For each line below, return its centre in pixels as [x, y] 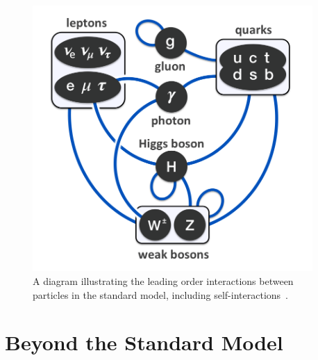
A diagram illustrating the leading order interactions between [163, 281]
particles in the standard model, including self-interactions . [160, 294]
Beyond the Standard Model [144, 342]
